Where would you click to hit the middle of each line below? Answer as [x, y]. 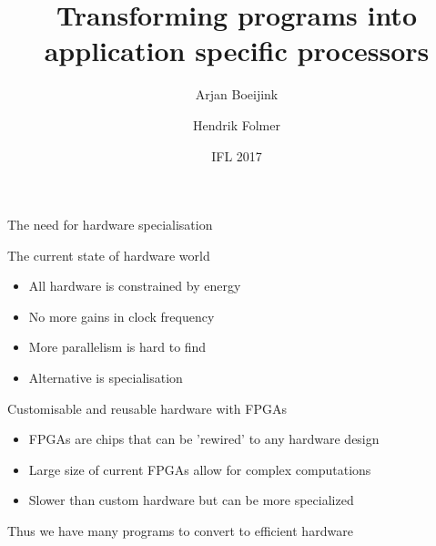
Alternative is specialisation [106, 378]
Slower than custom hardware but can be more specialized [191, 500]
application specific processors [237, 51]
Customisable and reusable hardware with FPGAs [147, 408]
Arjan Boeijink [237, 94]
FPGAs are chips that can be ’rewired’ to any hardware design [204, 439]
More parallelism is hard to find [117, 347]
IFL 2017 [237, 155]
